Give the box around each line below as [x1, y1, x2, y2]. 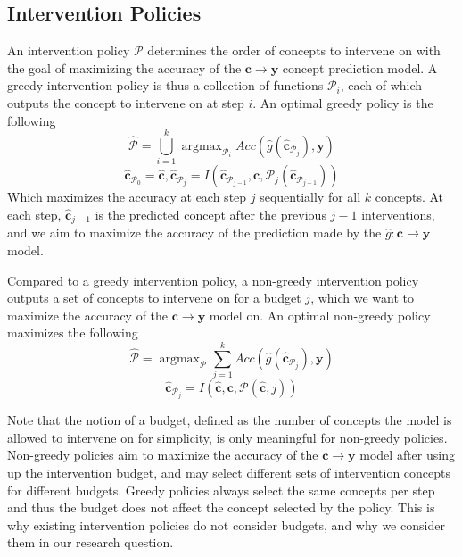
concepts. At [375, 187, 444, 206]
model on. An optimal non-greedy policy [209, 305, 431, 324]
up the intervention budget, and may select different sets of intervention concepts [7, 462, 451, 481]
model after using [359, 445, 455, 464]
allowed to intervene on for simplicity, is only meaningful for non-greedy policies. [7, 428, 448, 446]
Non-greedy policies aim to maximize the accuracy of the [7, 445, 318, 464]
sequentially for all [260, 187, 361, 206]
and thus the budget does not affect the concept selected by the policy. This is [7, 498, 435, 517]
